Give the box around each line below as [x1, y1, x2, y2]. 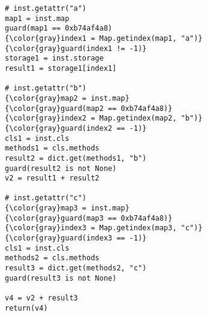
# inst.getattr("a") [5, 4, 87, 13]
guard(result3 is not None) [5, 273, 117, 282]
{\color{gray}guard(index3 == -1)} [5, 234, 147, 243]
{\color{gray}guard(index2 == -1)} [5, 124, 147, 133]
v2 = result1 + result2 [5, 174, 100, 183]
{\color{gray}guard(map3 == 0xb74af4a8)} [5, 213, 173, 222]
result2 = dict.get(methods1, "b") [5, 154, 147, 162]
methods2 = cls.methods [5, 254, 100, 263]
